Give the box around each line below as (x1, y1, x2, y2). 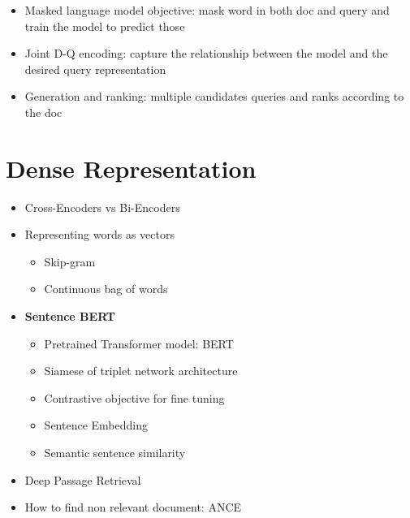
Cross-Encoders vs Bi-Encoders (24, 198, 180, 215)
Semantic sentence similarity (44, 444, 186, 461)
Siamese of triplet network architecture (44, 362, 238, 379)
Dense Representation (6, 151, 257, 184)
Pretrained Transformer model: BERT (44, 335, 234, 352)
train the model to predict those (24, 17, 185, 34)
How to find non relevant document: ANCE (24, 499, 242, 516)
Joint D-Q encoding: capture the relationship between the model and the (24, 45, 388, 62)
